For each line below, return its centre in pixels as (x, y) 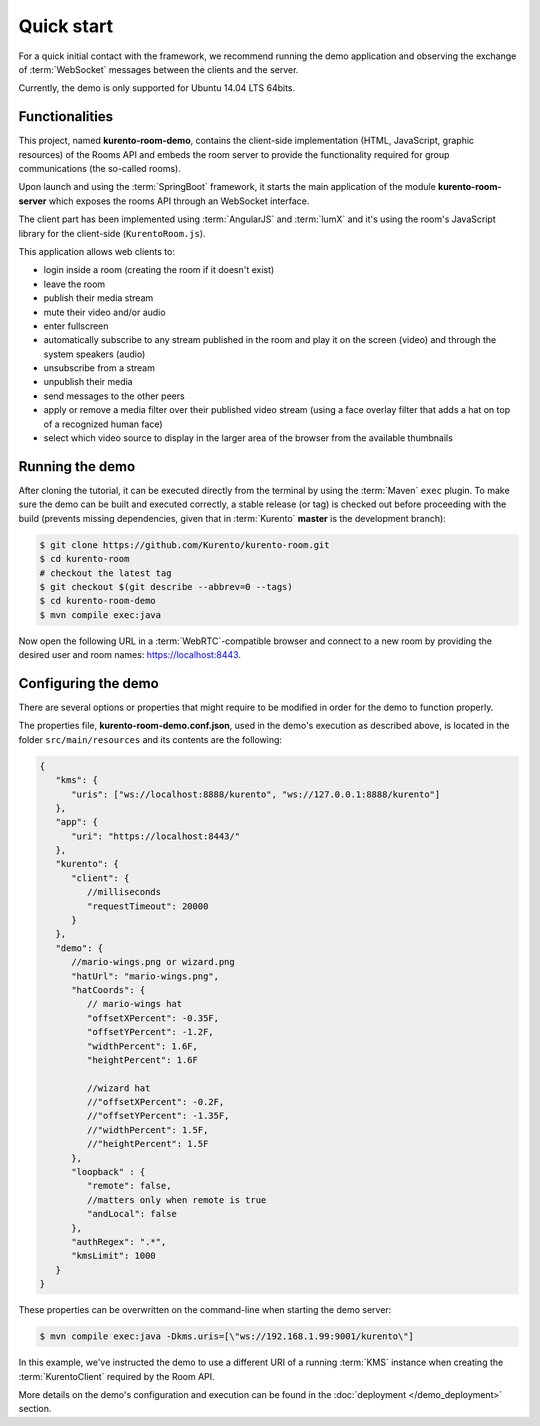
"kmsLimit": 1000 (114, 1256)
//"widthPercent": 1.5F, (147, 1129)
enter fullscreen (76, 326)
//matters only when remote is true (176, 1199)
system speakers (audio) (94, 354)
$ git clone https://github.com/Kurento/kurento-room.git (184, 544)
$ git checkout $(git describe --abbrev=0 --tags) (166, 586)
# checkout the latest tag (105, 573)
